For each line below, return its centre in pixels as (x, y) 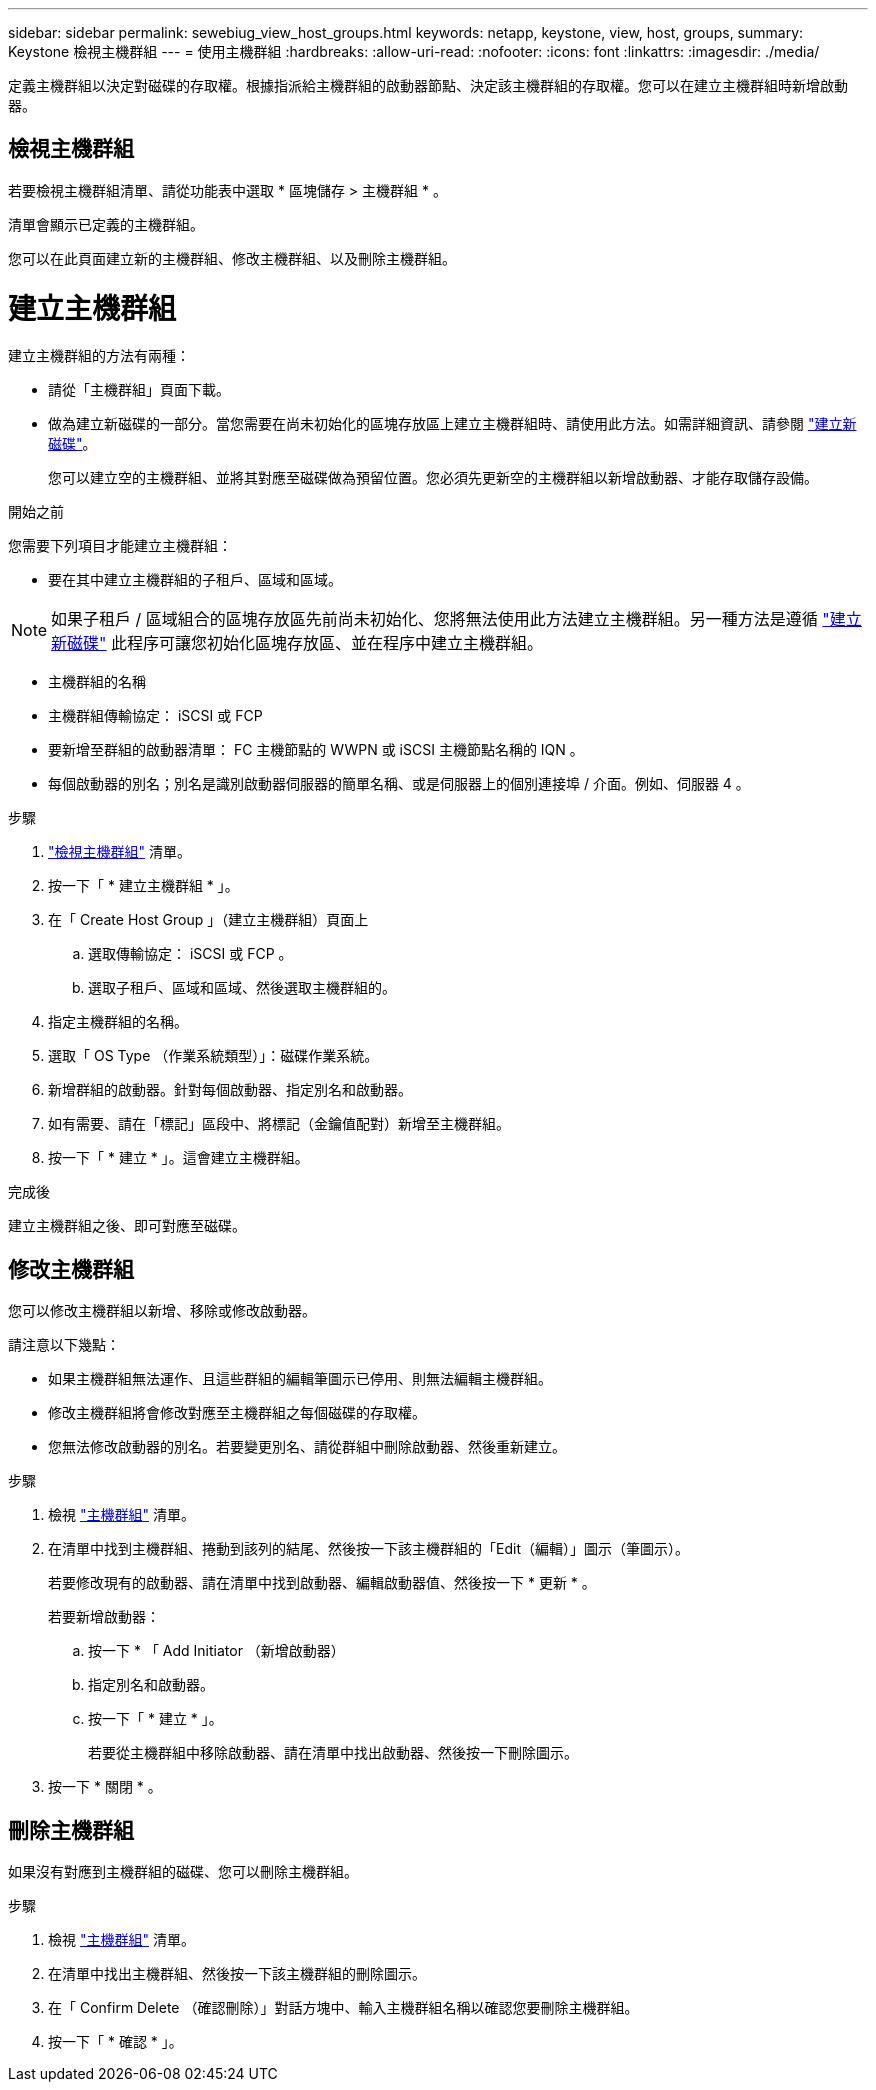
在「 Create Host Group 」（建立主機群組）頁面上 (208, 920)
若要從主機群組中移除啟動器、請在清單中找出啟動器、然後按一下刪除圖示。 (333, 1753)
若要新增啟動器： (104, 1617)
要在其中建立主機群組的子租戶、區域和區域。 (195, 580)
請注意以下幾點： (64, 1345)
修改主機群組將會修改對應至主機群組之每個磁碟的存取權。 (237, 1413)
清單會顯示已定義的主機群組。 (106, 224)
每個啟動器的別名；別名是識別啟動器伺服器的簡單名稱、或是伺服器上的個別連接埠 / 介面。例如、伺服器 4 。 (399, 784)
